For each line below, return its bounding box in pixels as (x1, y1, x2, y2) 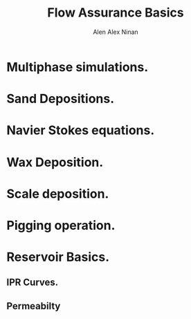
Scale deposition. (6, 185, 109, 201)
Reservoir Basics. (6, 249, 110, 265)
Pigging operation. (6, 217, 116, 233)
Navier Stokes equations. (6, 122, 155, 138)
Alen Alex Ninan (92, 28, 139, 36)
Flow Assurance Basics (47, 5, 184, 21)
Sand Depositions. (6, 91, 115, 107)
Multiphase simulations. (6, 59, 149, 75)
